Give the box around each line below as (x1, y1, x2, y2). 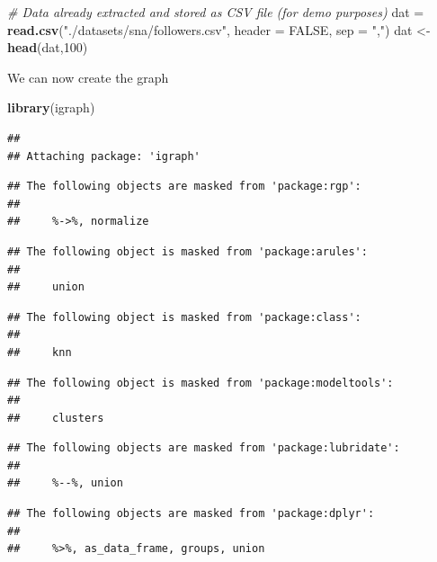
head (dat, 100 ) (7, 38, 88, 57)
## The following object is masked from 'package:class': (7, 310, 361, 324)
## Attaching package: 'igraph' (7, 149, 201, 163)
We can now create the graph (7, 67, 169, 86)
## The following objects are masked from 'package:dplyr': (7, 507, 375, 521)
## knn (7, 345, 72, 359)
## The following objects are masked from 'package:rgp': (7, 180, 361, 193)
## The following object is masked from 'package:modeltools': (7, 376, 394, 389)
